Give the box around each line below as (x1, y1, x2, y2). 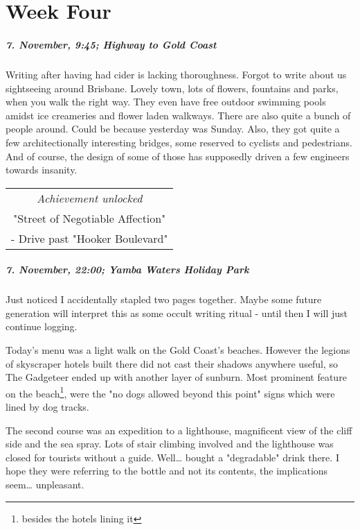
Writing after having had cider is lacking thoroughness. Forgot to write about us (6, 67, 347, 81)
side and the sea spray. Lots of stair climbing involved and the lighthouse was (6, 436, 334, 451)
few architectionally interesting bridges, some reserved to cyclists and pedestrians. (6, 135, 352, 149)
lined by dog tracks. (6, 400, 89, 414)
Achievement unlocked (36, 189, 143, 206)
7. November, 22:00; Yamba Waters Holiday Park (6, 262, 249, 277)
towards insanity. (6, 162, 78, 177)
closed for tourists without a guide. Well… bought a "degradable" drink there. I (6, 450, 339, 464)
